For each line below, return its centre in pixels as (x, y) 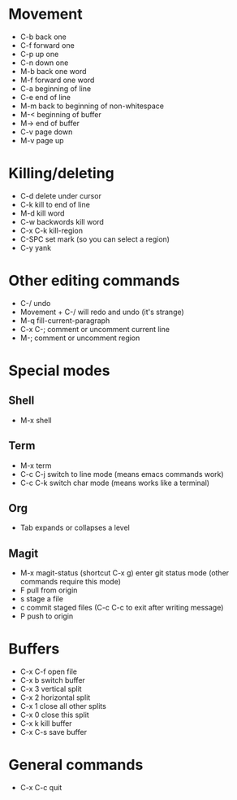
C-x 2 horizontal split (55, 697)
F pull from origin (49, 590)
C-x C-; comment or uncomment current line (95, 329)
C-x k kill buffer (46, 723)
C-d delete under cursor (60, 195)
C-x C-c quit (41, 788)
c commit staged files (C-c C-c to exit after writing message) (122, 608)
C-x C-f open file (48, 671)
